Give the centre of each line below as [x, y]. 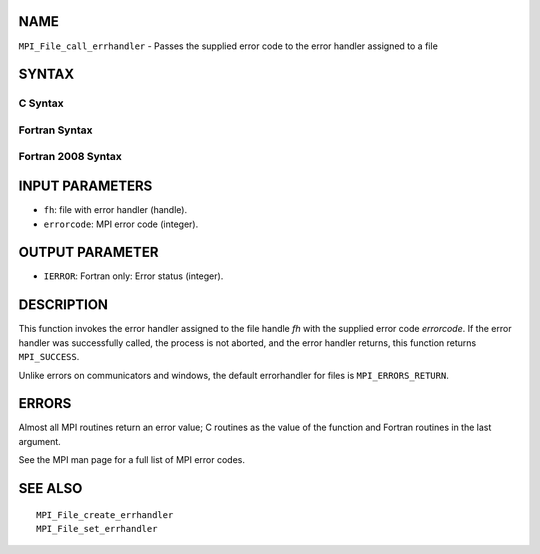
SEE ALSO [50, 488]
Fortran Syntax [55, 130]
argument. [40, 441]
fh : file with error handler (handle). [115, 210]
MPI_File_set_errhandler [97, 528]
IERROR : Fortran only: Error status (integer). [133, 276]
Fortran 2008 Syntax [70, 157]
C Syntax [41, 103]
